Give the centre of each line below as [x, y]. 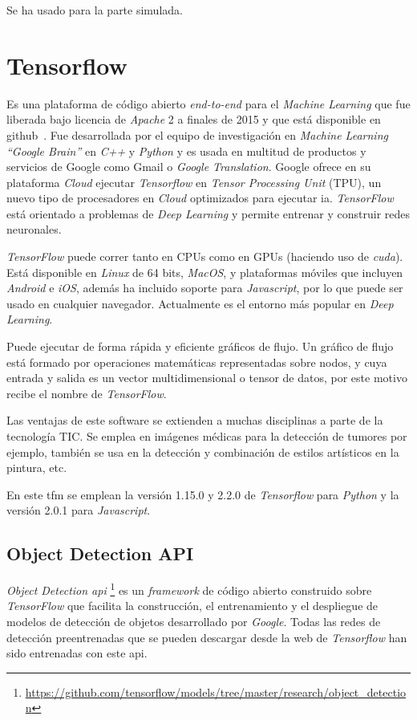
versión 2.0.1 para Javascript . [79, 510]
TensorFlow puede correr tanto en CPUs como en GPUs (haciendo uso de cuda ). [205, 256]
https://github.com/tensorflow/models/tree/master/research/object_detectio [216, 692]
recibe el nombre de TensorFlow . [87, 393]
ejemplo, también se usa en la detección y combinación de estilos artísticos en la [203, 452]
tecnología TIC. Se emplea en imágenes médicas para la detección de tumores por [207, 436]
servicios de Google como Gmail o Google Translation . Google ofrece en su [189, 167]
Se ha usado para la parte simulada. [95, 10]
